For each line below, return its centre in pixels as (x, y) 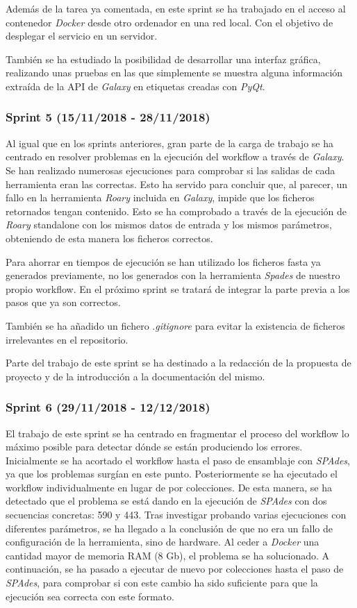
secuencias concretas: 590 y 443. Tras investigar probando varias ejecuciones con (176, 515)
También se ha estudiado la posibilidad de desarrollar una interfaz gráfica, (163, 59)
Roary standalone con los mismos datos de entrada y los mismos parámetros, (169, 225)
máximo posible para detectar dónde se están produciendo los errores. (154, 447)
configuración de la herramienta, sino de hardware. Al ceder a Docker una (163, 542)
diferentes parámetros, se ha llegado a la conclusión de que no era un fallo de (169, 528)
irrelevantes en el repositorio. (67, 339)
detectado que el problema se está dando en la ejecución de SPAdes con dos (166, 501)
